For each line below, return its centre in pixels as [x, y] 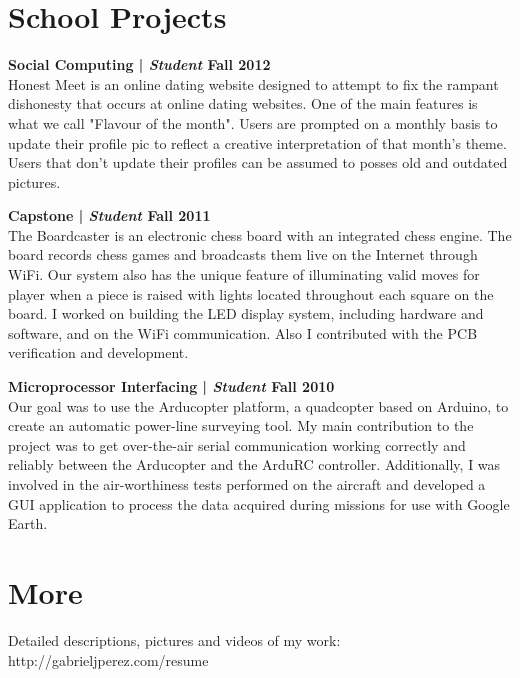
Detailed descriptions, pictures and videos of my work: [174, 639]
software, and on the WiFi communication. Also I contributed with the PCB [243, 332]
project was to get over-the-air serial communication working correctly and [237, 444]
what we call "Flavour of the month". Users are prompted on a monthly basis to [253, 122]
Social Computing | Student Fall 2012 [139, 64]
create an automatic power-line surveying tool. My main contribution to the [241, 425]
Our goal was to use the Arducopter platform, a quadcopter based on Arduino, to [258, 405]
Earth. [28, 523]
